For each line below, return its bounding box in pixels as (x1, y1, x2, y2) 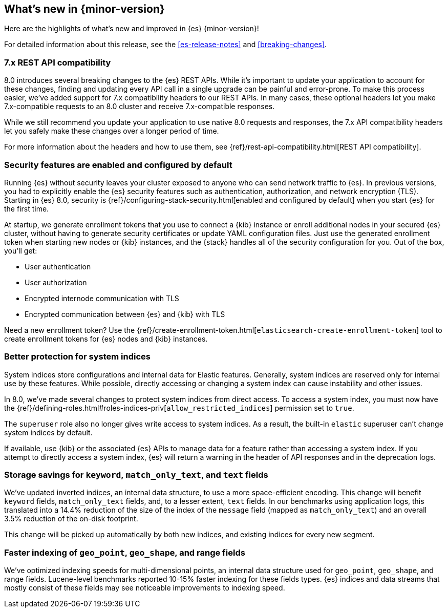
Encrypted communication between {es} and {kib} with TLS (25, 309, 225, 319)
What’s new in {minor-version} (4, 3, 165, 15)
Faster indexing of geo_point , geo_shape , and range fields (4, 547, 245, 558)
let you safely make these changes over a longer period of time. (4, 126, 219, 136)
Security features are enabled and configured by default (4, 159, 232, 170)
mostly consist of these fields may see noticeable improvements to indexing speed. (4, 583, 285, 593)
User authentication (25, 262, 91, 271)
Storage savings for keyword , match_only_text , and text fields (4, 470, 268, 480)
